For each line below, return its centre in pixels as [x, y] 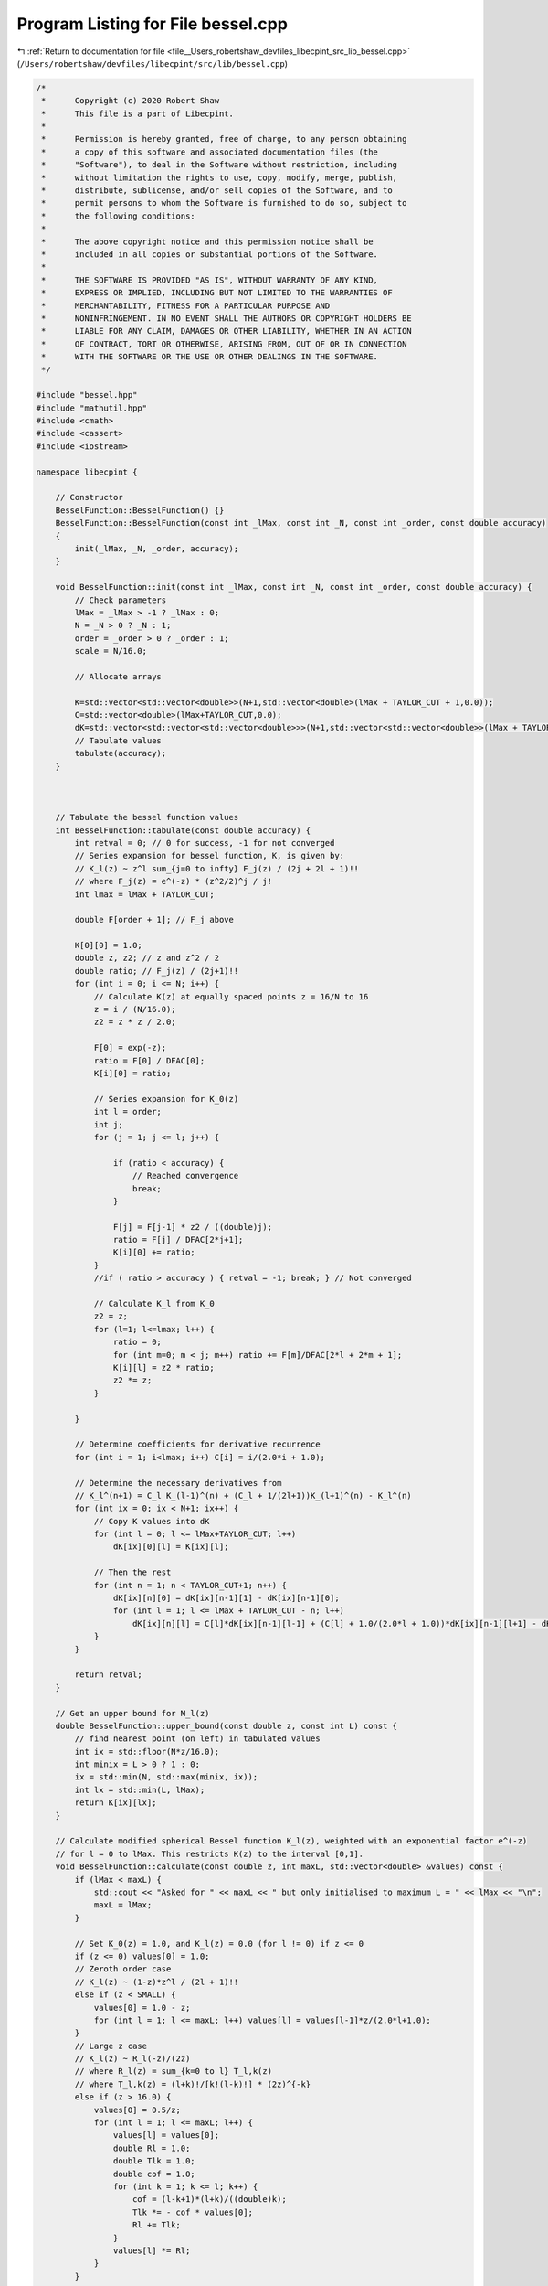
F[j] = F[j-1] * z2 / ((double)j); [193, 1227]
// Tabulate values [118, 740]
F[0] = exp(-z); [130, 1048]
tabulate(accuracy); [121, 753]
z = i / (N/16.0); [135, 1009]
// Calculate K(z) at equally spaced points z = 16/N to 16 [231, 996]
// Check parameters [121, 600]
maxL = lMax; [123, 1905]
